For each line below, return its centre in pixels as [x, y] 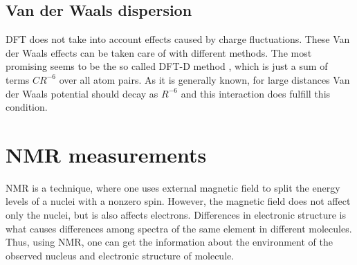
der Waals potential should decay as [82, 93]
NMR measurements [106, 154]
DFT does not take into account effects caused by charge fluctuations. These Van [178, 39]
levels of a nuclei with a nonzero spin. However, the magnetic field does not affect [178, 201]
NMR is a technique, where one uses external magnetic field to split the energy [173, 187]
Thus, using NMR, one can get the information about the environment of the [169, 242]
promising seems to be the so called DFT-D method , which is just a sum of [167, 66]
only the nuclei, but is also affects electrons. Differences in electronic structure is [176, 215]
